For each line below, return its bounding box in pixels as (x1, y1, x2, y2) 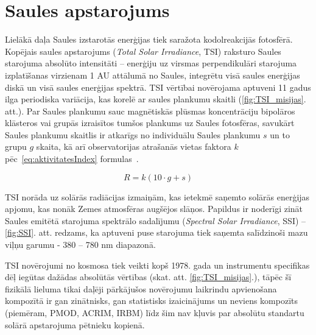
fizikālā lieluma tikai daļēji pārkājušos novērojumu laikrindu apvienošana (5, 282, 277, 295)
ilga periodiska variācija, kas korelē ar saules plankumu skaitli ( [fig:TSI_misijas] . (5, 93, 306, 105)
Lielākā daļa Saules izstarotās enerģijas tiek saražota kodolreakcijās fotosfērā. (5, 33, 293, 46)
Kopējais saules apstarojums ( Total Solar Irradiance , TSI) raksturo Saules (5, 44, 281, 57)
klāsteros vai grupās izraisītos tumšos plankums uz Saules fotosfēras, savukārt (5, 116, 295, 129)
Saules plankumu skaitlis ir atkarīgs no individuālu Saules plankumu (5, 128, 261, 141)
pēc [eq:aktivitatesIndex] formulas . (5, 152, 139, 165)
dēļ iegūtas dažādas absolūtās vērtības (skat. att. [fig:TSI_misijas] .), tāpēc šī (5, 270, 292, 283)
